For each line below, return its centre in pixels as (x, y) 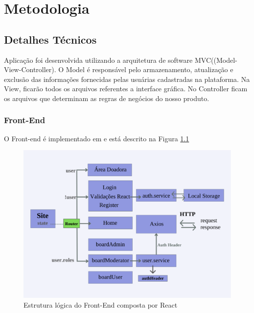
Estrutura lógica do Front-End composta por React (101, 304)
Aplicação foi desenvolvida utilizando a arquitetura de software (98, 60)
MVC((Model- (216, 60)
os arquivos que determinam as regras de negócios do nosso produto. (107, 98)
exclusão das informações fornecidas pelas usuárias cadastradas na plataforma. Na (127, 79)
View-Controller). (30, 69)
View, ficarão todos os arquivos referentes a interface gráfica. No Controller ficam (126, 89)
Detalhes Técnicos (50, 39)
